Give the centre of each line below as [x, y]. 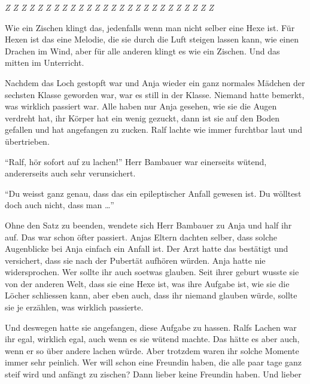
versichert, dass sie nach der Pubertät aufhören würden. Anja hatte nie [135, 260]
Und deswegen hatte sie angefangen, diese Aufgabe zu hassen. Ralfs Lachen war [151, 327]
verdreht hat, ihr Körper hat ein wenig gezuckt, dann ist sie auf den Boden [142, 118]
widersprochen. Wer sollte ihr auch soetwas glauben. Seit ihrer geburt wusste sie [152, 272]
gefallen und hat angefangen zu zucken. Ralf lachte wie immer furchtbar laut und [154, 129]
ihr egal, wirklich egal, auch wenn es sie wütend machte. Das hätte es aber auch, [152, 339]
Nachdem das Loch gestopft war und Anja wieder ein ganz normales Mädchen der [155, 82]
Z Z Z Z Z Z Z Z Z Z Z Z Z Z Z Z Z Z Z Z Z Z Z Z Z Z [109, 7]
